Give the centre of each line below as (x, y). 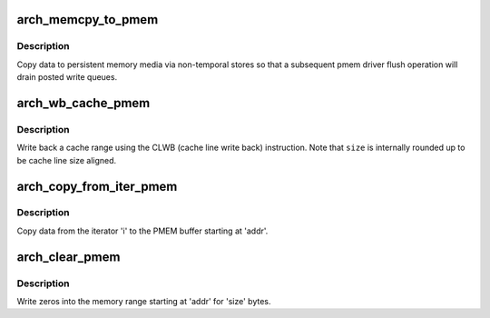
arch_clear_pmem (69, 257)
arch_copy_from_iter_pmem (97, 186)
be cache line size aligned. (67, 160)
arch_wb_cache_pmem (83, 103)
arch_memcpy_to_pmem (88, 20)
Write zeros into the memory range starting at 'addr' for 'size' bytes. (144, 302)
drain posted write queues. (67, 77)
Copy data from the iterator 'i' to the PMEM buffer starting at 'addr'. (142, 231)
